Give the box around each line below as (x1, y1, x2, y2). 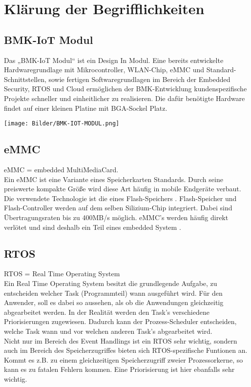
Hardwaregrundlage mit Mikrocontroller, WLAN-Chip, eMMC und (4, 64, 204, 75)
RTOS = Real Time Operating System (4, 268, 120, 279)
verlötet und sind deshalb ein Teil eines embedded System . (4, 222, 181, 232)
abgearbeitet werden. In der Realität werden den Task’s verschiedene (4, 306, 209, 317)
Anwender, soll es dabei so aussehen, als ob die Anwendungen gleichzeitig (4, 297, 224, 307)
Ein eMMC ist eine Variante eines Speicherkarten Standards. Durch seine (4, 174, 223, 184)
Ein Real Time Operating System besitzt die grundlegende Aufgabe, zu (4, 278, 217, 288)
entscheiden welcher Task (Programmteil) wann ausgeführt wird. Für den (4, 287, 223, 298)
